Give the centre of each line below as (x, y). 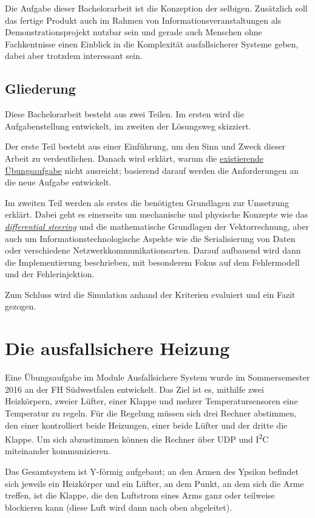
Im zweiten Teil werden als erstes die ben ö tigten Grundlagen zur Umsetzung (147, 202)
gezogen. (21, 306)
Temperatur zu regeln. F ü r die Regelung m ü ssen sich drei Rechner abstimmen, (151, 413)
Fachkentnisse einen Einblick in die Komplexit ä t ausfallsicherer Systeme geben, (152, 43)
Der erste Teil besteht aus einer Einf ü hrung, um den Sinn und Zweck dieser (145, 146)
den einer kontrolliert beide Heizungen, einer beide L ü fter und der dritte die (146, 425)
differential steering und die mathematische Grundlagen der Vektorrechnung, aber (157, 226)
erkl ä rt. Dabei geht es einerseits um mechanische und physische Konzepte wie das (157, 214)
